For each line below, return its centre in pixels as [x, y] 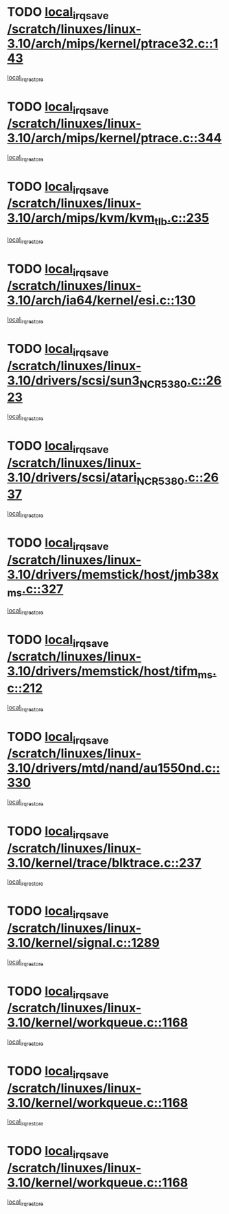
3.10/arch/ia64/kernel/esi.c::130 [101, 300]
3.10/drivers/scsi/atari [72, 477]
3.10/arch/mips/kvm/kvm [81, 218]
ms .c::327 [35, 590]
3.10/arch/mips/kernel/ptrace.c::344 [114, 138]
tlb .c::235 [182, 219]
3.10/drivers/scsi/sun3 [73, 380]
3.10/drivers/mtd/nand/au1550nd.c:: [114, 768]
